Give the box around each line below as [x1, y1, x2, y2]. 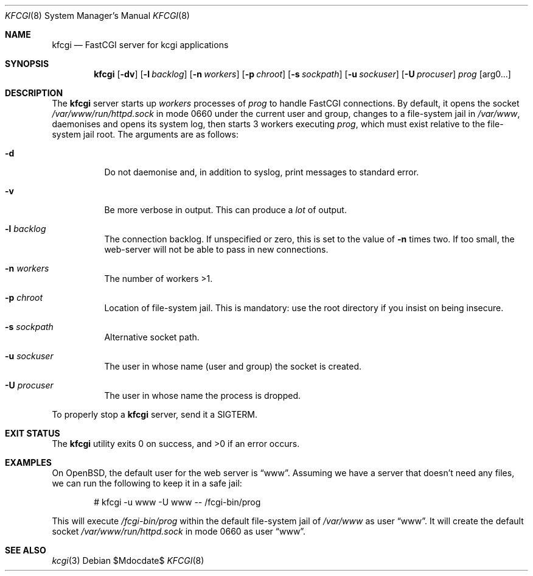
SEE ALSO [5, 545, 46, 555]
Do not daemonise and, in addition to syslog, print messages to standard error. [104, 167, 419, 177]
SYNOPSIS [5, 58, 49, 69]
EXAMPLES [5, 457, 52, 468]
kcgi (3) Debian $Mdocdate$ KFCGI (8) [52, 555, 204, 566]
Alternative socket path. [104, 332, 200, 342]
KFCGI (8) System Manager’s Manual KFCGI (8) [5, 10, 190, 21]
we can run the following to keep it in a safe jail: [52, 478, 242, 488]
